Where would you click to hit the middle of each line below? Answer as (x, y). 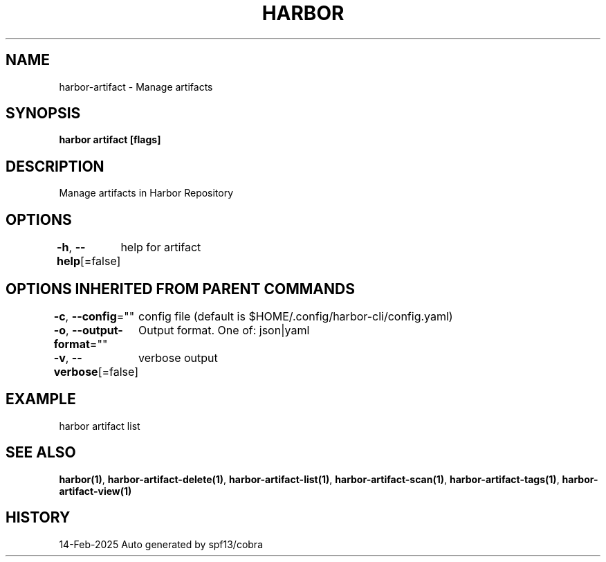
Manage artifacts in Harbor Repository (146, 193)
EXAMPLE (41, 399)
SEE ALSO (41, 453)
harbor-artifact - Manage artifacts (136, 87)
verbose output (178, 357)
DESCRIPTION (55, 166)
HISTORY (38, 518)
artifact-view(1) (95, 491)
